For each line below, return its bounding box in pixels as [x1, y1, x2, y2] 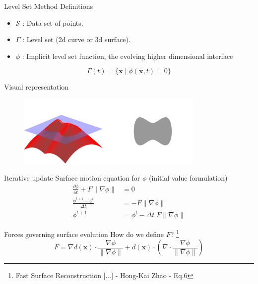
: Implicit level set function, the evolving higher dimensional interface [22, 50, 233, 61]
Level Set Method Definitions [4, 1, 93, 11]
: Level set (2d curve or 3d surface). [22, 34, 130, 45]
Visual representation [4, 82, 69, 92]
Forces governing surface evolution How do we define [4, 229, 164, 239]
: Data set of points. [22, 17, 83, 28]
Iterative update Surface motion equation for [4, 172, 140, 183]
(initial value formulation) [149, 172, 228, 183]
